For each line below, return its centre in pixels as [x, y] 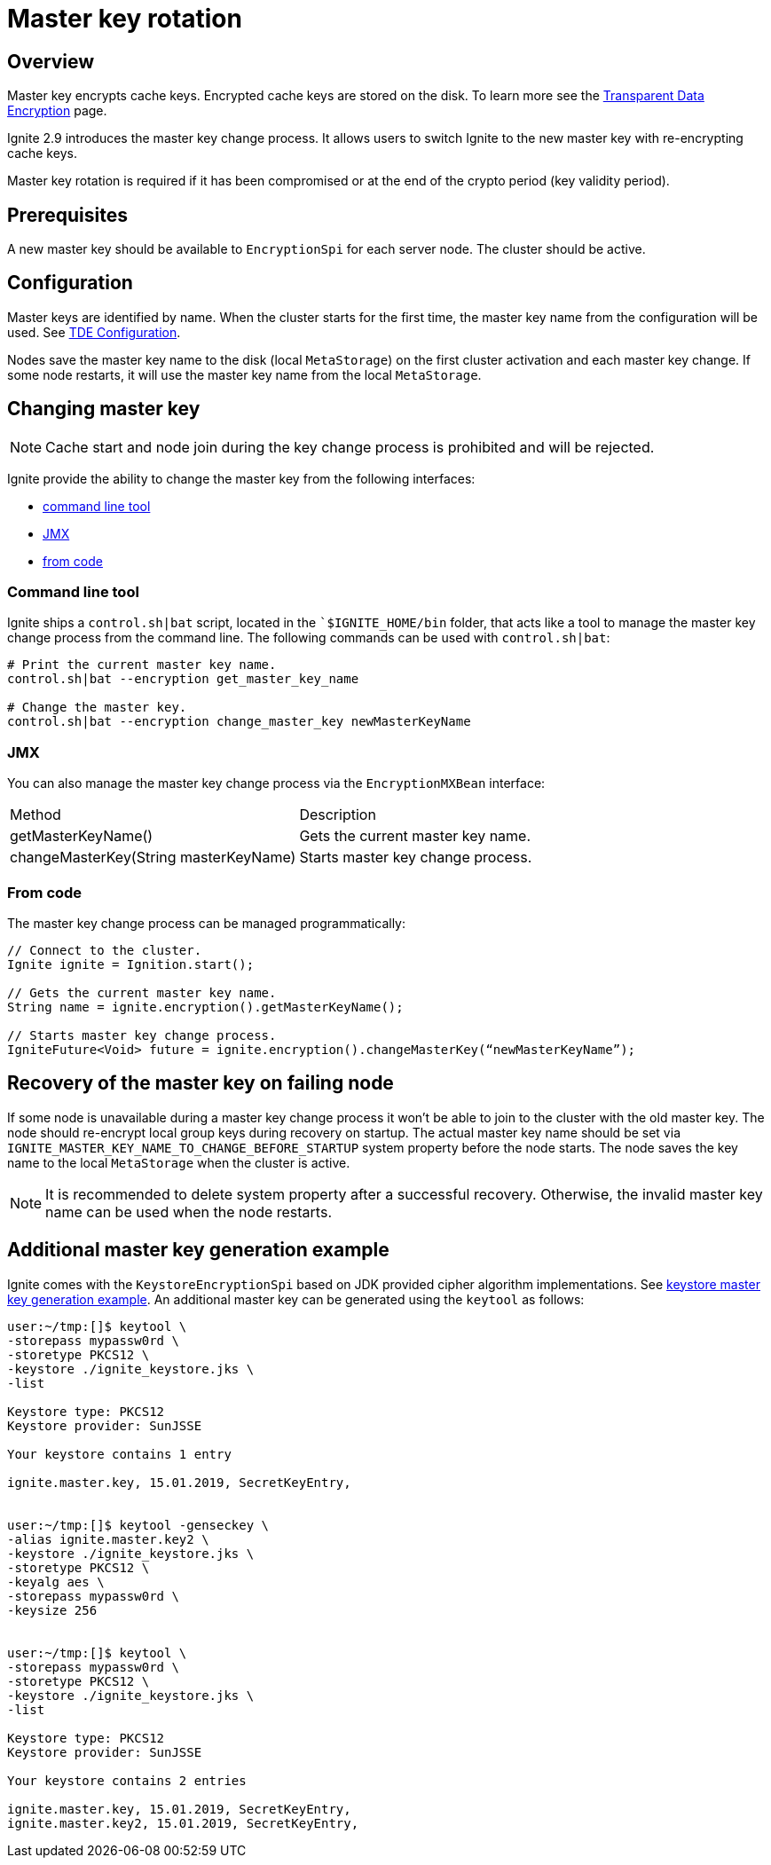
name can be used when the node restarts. [189, 1212]
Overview [51, 61]
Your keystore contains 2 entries [127, 1780]
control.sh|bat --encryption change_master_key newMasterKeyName [239, 722]
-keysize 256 [52, 1610]
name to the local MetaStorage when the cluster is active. [179, 1162]
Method [35, 815]
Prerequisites [67, 215]
